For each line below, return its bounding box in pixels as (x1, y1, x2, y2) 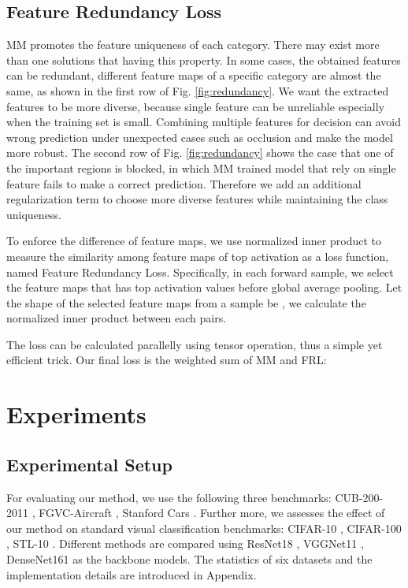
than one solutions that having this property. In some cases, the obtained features (6, 51, 401, 68)
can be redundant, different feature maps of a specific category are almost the (6, 67, 381, 84)
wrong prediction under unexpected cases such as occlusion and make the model (6, 128, 393, 145)
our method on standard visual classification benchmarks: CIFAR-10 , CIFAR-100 (6, 519, 402, 536)
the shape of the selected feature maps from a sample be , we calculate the (6, 294, 366, 311)
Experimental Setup (6, 452, 172, 476)
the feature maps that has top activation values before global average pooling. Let (6, 279, 402, 296)
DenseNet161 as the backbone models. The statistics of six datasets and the (6, 551, 373, 568)
